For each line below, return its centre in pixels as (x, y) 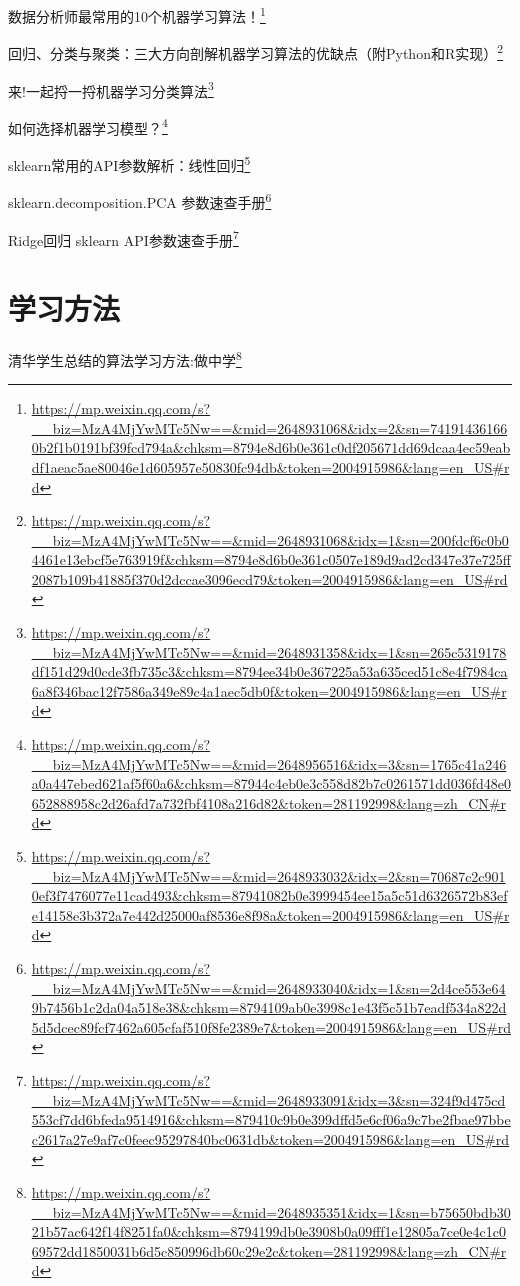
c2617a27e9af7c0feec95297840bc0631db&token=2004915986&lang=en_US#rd (270, 1138)
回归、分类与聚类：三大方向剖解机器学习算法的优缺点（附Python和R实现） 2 (256, 51)
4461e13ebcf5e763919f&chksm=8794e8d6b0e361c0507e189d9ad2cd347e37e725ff (271, 559)
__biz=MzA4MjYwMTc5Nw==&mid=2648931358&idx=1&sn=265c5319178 (269, 651)
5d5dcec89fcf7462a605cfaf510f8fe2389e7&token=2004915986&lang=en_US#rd (271, 1026)
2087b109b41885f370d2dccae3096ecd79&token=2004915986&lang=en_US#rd (269, 578)
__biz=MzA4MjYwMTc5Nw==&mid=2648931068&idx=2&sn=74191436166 (269, 427)
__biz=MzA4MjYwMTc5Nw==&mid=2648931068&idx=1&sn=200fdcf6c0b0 (270, 539)
